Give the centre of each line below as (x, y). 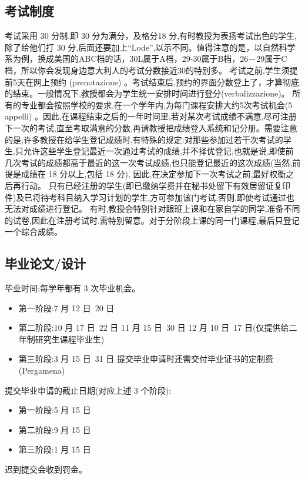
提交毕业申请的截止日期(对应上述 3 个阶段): (88, 390)
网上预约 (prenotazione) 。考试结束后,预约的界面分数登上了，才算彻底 (166, 82)
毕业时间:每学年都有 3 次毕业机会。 (73, 288)
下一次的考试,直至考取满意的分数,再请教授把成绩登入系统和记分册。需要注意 (151, 127)
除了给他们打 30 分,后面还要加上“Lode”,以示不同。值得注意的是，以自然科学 (150, 47)
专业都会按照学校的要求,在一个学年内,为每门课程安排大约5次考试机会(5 (157, 104)
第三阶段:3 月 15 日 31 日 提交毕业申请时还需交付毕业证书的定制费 (146, 359)
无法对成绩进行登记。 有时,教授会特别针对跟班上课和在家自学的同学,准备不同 (152, 209)
